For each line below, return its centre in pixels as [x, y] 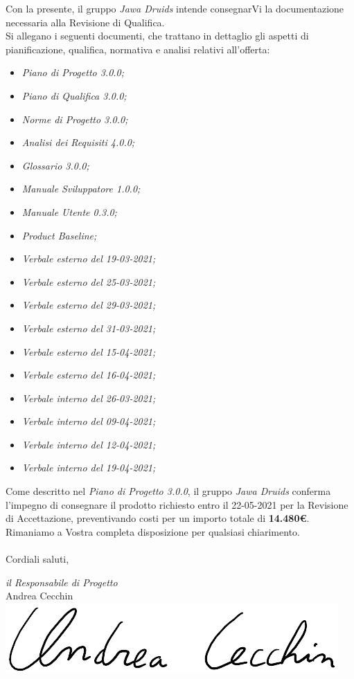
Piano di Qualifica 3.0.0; [74, 95]
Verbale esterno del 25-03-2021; [89, 281]
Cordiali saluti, [37, 559]
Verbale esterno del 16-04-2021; [89, 375]
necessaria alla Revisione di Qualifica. [85, 22]
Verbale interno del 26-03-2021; [89, 398]
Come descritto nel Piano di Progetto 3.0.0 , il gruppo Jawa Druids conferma [168, 491]
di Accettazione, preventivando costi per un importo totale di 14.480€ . [158, 518]
